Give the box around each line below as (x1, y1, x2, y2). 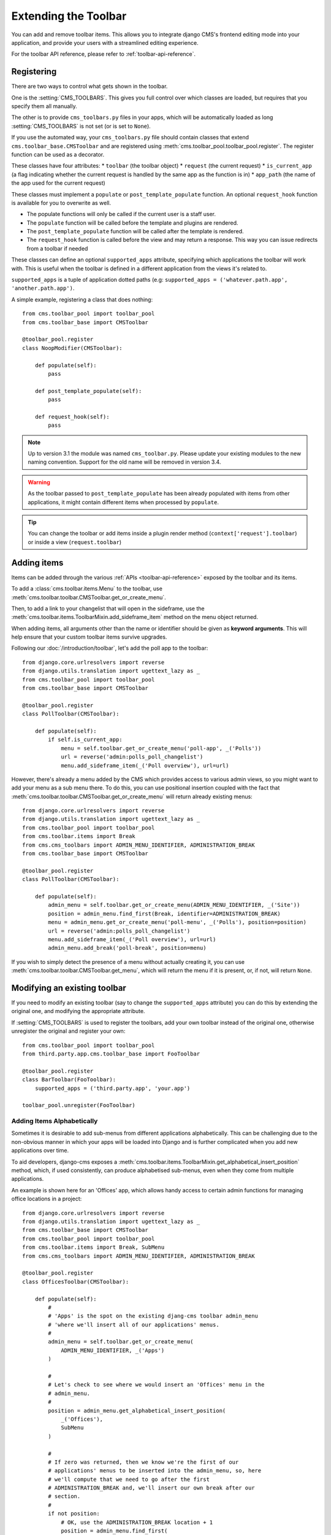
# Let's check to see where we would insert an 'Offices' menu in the (48, 1381, 265, 1388)
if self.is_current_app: (48, 736, 123, 743)
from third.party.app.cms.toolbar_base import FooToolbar (22, 1050, 200, 1057)
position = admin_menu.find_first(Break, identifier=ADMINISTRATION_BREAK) (48, 910, 281, 917)
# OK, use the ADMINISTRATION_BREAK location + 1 (61, 1518, 213, 1526)
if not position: (48, 1510, 101, 1517)
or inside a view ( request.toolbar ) (28, 538, 122, 546)
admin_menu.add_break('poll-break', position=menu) (48, 944, 207, 952)
